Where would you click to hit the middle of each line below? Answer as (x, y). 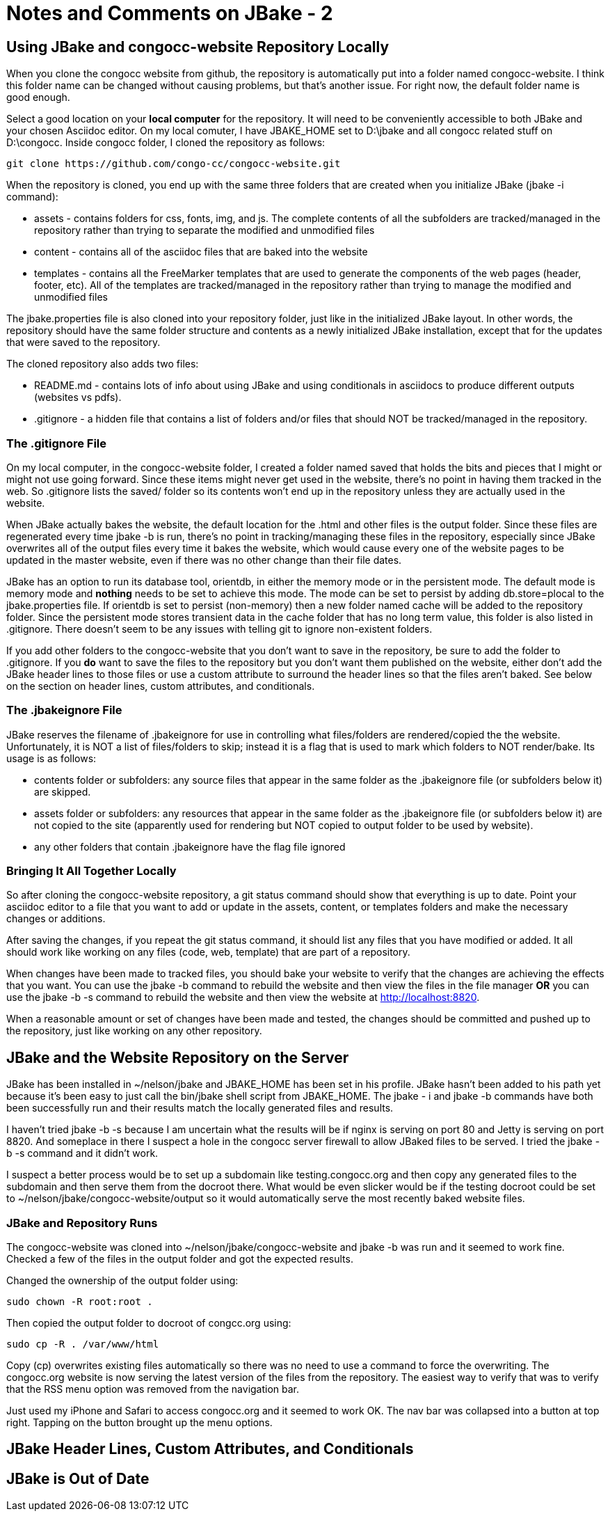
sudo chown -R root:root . (80, 1302)
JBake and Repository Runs (82, 1223)
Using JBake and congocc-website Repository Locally (198, 47)
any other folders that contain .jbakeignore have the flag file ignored (190, 846)
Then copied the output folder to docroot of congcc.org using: (149, 1323)
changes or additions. (56, 919)
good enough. (38, 97)
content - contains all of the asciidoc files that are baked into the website (201, 252)
